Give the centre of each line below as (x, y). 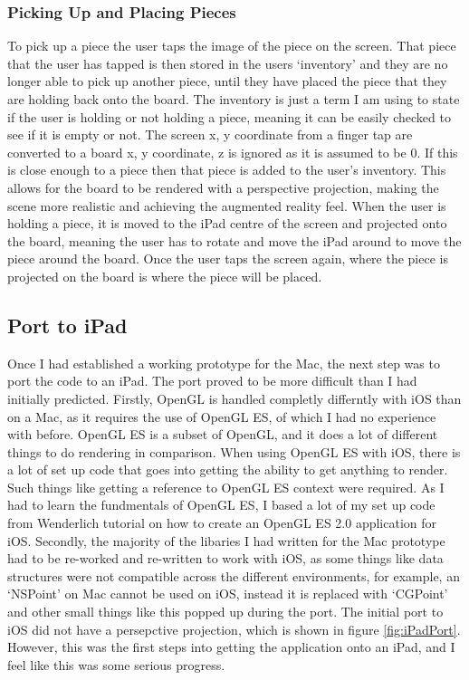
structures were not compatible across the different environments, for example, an (234, 575)
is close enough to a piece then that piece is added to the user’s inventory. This (227, 170)
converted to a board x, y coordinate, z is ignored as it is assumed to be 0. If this (233, 152)
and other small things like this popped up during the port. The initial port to (225, 612)
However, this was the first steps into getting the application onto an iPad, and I (231, 647)
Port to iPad (67, 325)
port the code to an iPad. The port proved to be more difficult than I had (212, 381)
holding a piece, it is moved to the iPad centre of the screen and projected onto (227, 223)
